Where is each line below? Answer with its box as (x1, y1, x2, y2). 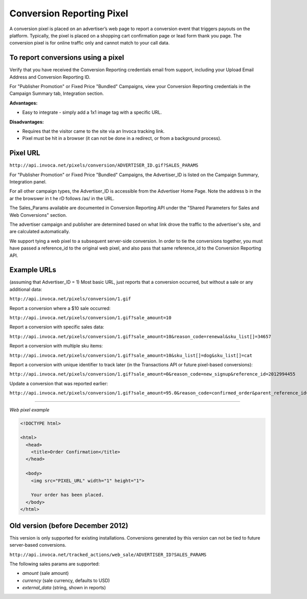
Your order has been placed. (31, 492, 104, 498)
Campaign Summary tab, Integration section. (9, 90, 104, 97)
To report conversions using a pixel (9, 53, 124, 62)
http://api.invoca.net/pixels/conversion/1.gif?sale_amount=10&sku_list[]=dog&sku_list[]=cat (9, 353, 253, 358)
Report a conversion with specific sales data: (9, 324, 104, 330)
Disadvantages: (9, 118, 44, 125)
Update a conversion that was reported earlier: (9, 380, 108, 386)
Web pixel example (9, 406, 50, 412)
